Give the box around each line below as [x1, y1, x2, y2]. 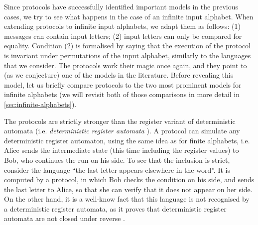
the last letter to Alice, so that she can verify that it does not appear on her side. [4, 184, 253, 194]
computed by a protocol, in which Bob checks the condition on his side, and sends [4, 174, 255, 185]
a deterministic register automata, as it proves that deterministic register [4, 203, 227, 214]
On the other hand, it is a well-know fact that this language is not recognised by [4, 194, 250, 204]
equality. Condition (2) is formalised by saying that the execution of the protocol [4, 40, 251, 51]
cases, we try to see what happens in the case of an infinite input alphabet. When [4, 11, 254, 21]
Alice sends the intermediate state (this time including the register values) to [4, 145, 239, 155]
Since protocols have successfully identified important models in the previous [4, 1, 238, 11]
